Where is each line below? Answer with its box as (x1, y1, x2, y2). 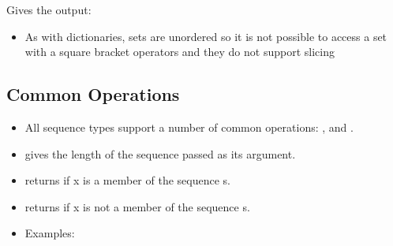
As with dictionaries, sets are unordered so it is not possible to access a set (24, 28, 387, 44)
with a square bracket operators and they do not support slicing (24, 43, 335, 60)
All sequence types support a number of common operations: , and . (24, 118, 354, 135)
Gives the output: (6, 2, 92, 17)
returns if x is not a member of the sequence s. (24, 198, 250, 214)
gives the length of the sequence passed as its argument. (24, 145, 296, 162)
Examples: (24, 225, 75, 241)
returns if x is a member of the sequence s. (24, 172, 230, 188)
